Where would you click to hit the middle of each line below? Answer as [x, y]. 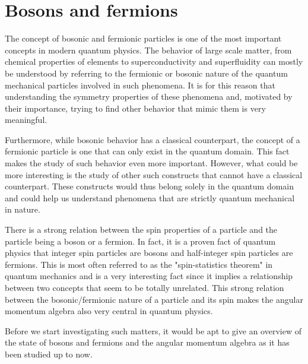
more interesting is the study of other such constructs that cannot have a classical [154, 174]
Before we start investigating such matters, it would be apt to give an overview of [153, 330]
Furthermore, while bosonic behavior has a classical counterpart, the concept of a [153, 139]
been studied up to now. [49, 354]
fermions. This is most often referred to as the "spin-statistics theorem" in [139, 264]
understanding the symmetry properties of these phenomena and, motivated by [149, 96]
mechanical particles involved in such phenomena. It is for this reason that [140, 85]
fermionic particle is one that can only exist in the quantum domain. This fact [147, 151]
